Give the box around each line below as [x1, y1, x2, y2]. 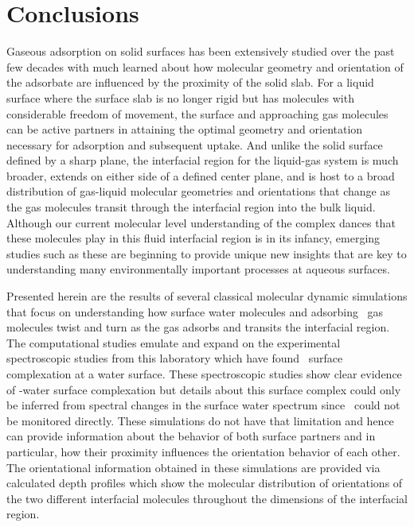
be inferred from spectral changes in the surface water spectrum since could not [6, 397, 400, 413]
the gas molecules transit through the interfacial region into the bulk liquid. [6, 199, 376, 215]
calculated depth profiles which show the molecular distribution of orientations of [6, 475, 403, 491]
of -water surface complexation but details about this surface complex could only [6, 381, 401, 397]
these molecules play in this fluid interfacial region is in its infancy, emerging [6, 230, 381, 246]
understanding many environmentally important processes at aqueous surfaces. [6, 261, 390, 277]
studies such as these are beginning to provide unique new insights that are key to [6, 245, 407, 262]
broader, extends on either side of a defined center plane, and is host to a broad [6, 167, 395, 184]
